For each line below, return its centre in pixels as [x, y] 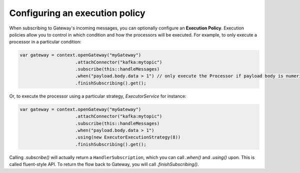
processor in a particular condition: [45, 42]
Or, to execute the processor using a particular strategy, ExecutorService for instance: [98, 96]
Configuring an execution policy [77, 13]
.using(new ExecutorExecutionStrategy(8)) [128, 137]
